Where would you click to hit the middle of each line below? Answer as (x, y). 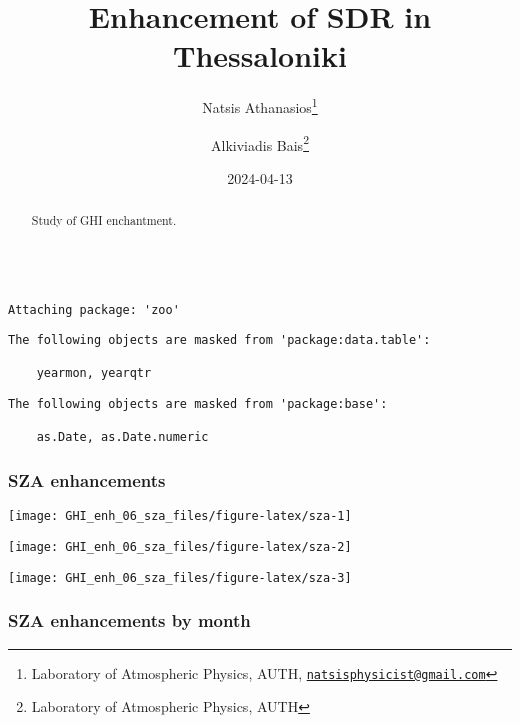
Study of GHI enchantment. (104, 220)
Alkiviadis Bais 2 (260, 143)
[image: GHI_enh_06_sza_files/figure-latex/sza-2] (180, 546)
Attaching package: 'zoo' (94, 309)
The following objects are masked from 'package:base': (198, 404)
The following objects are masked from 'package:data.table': (219, 340)
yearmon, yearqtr (94, 373)
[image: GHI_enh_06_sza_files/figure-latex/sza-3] (180, 577)
